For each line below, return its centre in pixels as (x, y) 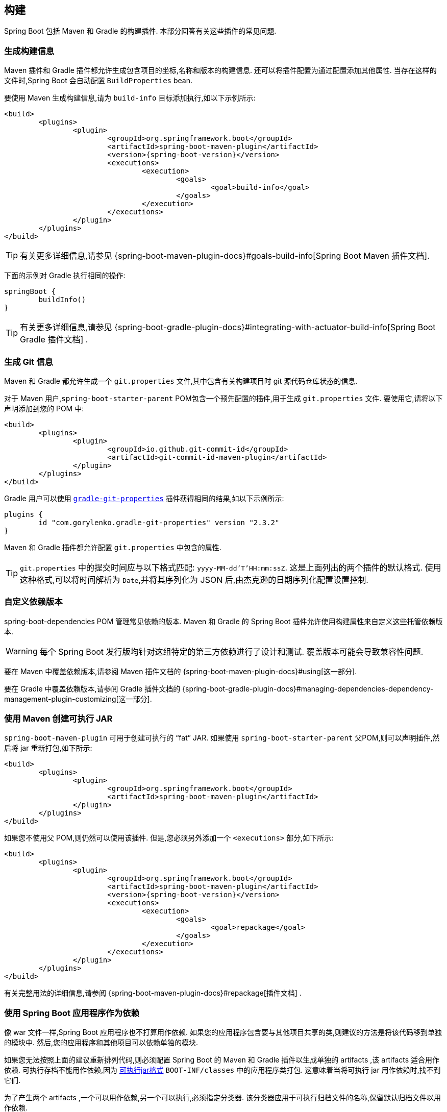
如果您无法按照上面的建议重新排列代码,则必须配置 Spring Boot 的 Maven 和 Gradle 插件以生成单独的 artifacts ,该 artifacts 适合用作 (222, 1060)
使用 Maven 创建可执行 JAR (58, 719)
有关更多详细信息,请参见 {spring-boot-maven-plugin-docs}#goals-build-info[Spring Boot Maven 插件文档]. (225, 256)
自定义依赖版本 (33, 602)
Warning (22, 651)
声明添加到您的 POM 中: (44, 408)
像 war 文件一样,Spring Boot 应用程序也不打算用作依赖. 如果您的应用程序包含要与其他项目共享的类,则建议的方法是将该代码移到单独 (223, 1032)
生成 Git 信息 (29, 362)
